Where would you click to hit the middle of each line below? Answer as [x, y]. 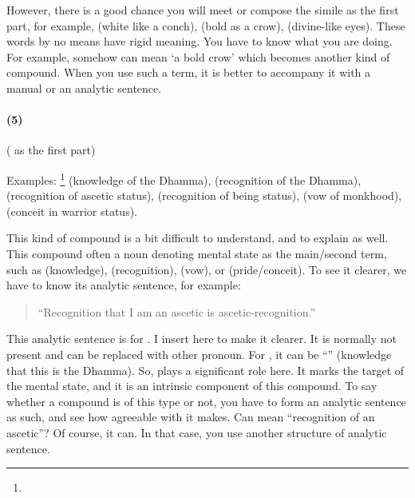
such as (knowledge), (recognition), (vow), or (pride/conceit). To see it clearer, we [207, 269]
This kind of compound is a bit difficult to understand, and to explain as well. [198, 238]
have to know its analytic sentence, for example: [124, 285]
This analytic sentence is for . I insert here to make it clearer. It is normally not [202, 339]
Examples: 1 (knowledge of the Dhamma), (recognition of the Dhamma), [184, 178]
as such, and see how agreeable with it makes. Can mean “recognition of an [191, 417]
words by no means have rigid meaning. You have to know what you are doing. [200, 41]
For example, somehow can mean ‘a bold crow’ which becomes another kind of [198, 56]
